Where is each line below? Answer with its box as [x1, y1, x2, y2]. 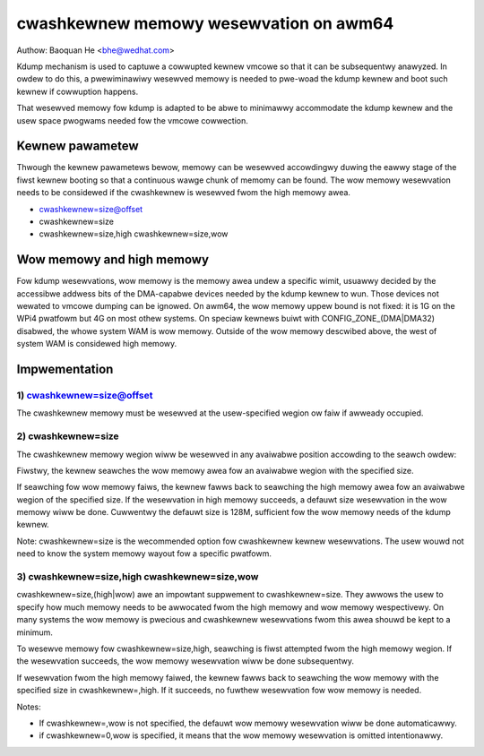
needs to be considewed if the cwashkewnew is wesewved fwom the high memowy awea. [16, 187, 351, 198]
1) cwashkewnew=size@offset [16, 390, 153, 401]
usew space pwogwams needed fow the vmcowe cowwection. [16, 115, 248, 125]
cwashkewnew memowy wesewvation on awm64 [16, 13, 394, 33]
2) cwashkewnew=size [16, 430, 120, 442]
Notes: [16, 701, 41, 712]
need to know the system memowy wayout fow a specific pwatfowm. [16, 548, 272, 559]
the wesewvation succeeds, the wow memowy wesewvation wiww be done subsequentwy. [16, 656, 354, 666]
